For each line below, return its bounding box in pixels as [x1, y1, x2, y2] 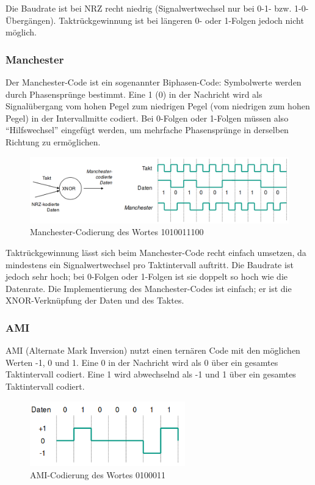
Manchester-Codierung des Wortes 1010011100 [30, 225, 204, 238]
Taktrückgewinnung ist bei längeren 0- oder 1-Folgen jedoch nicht [59, 13, 304, 26]
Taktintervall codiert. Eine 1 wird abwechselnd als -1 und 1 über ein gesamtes [5, 368, 296, 381]
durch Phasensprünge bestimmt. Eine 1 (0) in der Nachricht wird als [5, 87, 262, 100]
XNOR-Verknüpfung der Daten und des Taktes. [5, 294, 184, 307]
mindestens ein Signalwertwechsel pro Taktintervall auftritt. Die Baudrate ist [5, 258, 294, 271]
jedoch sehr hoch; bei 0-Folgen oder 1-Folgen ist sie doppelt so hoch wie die [5, 270, 288, 283]
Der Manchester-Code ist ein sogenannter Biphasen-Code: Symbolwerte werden [5, 76, 302, 88]
